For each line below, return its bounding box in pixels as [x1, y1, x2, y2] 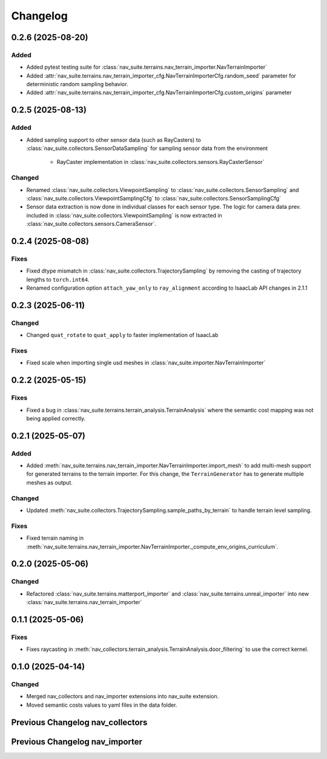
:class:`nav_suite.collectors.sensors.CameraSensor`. [26, 220, 157, 228]
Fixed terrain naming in [26, 534, 84, 542]
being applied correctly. [26, 415, 86, 422]
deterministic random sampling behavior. [26, 81, 128, 88]
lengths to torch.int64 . [26, 276, 90, 283]
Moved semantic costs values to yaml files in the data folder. [26, 701, 177, 709]
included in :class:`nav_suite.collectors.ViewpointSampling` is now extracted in [26, 211, 222, 219]
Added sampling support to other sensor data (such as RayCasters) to [26, 136, 201, 143]
